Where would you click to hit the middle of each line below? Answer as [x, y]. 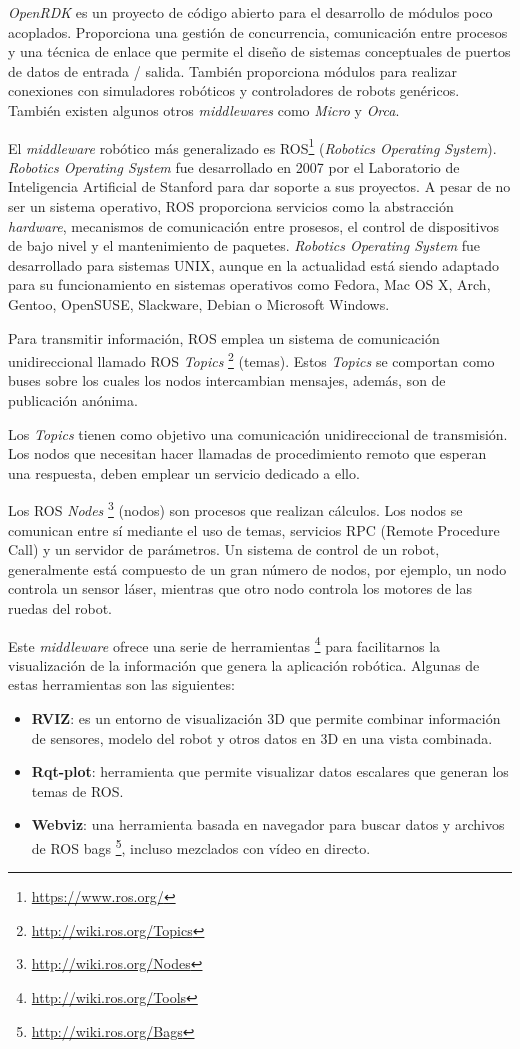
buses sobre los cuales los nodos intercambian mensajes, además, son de [227, 380]
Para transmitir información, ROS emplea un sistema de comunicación [224, 337]
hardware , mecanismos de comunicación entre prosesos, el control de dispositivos [253, 225]
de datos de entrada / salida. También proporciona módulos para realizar [232, 70]
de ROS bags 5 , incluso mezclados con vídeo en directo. [201, 846]
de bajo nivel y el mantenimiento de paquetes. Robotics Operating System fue [244, 245]
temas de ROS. [77, 790]
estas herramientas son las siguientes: [121, 684]
